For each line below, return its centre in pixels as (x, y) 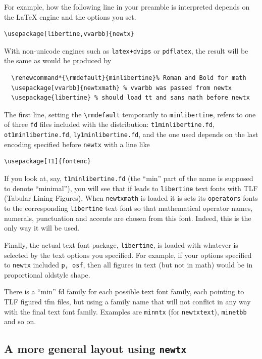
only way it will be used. (42, 228)
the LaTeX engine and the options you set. (70, 16)
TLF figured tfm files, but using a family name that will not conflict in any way (127, 301)
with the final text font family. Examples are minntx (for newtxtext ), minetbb (125, 311)
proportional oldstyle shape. (47, 274)
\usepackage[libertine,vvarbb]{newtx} (69, 34)
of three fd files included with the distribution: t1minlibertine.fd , (109, 124)
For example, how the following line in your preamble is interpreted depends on (127, 7)
